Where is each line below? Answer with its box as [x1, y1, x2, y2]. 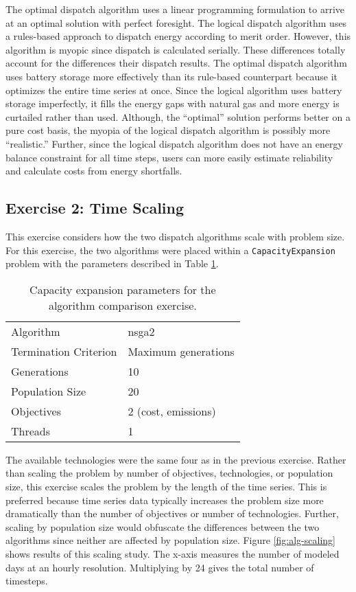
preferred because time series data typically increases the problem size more [5, 492, 324, 507]
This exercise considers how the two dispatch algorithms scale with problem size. [5, 229, 345, 243]
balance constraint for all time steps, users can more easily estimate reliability [5, 150, 333, 164]
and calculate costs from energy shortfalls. [5, 163, 182, 178]
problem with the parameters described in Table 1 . [5, 256, 219, 271]
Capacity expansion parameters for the [29, 281, 216, 297]
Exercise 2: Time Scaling [5, 197, 185, 218]
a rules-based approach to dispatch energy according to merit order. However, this [5, 29, 351, 43]
